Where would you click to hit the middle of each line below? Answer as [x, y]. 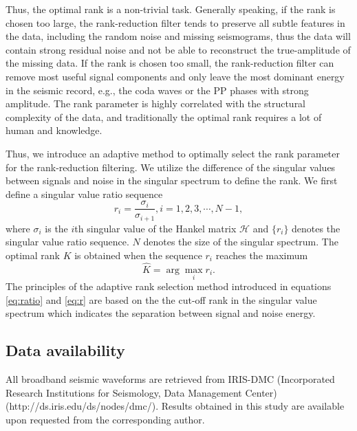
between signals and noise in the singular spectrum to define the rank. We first [172, 180]
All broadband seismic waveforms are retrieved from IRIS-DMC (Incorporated [170, 379]
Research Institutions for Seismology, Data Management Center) [141, 392]
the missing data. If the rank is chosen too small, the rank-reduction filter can [170, 63]
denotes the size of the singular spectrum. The [241, 242]
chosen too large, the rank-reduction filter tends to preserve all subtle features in [175, 22]
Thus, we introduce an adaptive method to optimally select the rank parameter [173, 153]
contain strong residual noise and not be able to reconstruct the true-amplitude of [178, 49]
